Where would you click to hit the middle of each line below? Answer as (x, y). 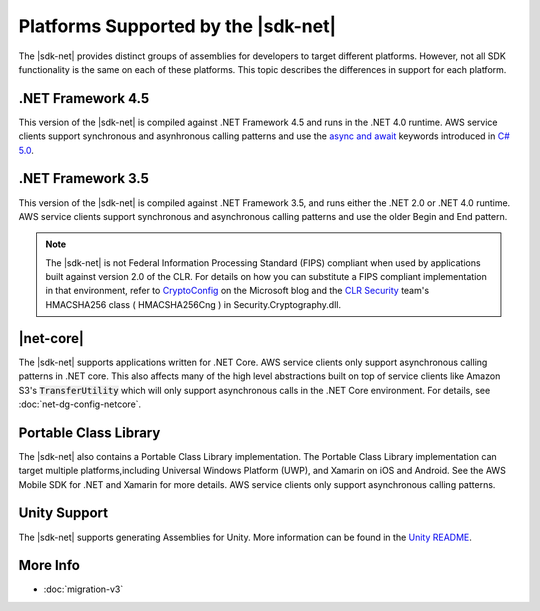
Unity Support (63, 513)
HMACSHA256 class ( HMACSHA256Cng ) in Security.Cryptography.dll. (193, 304)
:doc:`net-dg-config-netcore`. (80, 404)
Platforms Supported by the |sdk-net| (177, 26)
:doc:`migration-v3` (83, 589)
